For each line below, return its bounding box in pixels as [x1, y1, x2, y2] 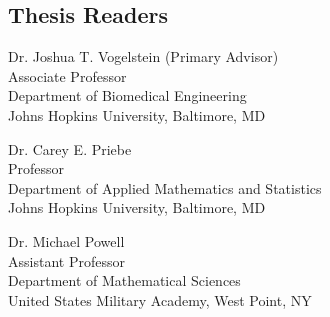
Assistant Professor [8, 250, 125, 271]
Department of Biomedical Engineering [8, 85, 247, 106]
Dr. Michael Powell [8, 230, 125, 251]
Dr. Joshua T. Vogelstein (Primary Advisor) [8, 46, 279, 67]
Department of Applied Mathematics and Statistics [8, 177, 322, 198]
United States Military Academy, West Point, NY [8, 289, 312, 310]
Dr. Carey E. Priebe [8, 138, 132, 159]
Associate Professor [8, 65, 127, 86]
